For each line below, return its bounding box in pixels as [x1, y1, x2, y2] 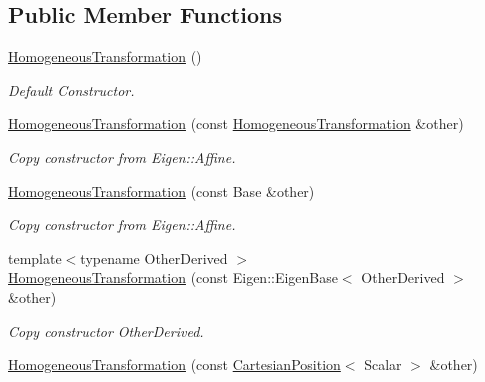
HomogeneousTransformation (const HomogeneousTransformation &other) [8, 113, 464, 134]
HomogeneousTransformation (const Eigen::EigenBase [8, 267, 338, 288]
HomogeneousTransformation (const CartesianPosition [8, 354, 341, 375]
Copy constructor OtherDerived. [8, 320, 204, 341]
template [8, 247, 62, 268]
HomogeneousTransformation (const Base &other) [8, 180, 315, 201]
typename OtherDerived [80, 247, 228, 268]
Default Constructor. [8, 79, 135, 100]
